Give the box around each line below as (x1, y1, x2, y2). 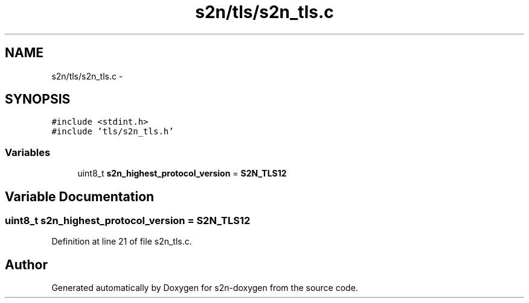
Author (5, 257, 48, 272)
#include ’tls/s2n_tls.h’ (51, 127, 174, 137)
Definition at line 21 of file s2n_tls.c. (51, 236, 192, 247)
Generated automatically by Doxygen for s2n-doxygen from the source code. (51, 283, 358, 293)
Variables (5, 146, 51, 158)
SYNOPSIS (5, 92, 71, 107)
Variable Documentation (5, 189, 155, 204)
